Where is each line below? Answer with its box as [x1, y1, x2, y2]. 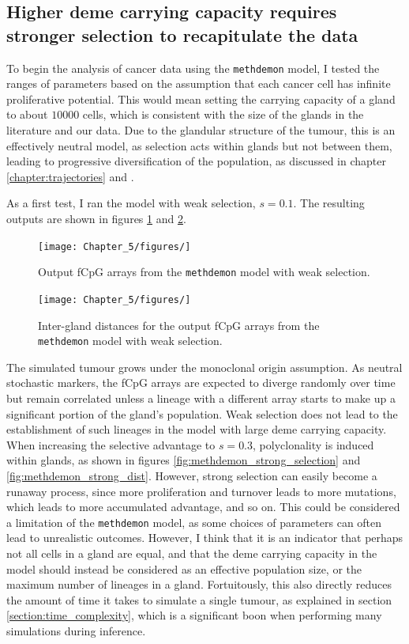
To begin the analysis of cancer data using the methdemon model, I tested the [6, 59, 380, 76]
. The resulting [293, 195, 365, 211]
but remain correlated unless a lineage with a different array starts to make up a [6, 390, 396, 406]
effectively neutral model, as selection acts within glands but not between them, [6, 137, 392, 153]
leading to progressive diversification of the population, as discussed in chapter [6, 153, 386, 169]
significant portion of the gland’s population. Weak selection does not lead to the [6, 405, 398, 422]
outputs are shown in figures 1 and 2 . [6, 210, 186, 226]
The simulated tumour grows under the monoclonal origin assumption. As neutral [6, 358, 403, 375]
